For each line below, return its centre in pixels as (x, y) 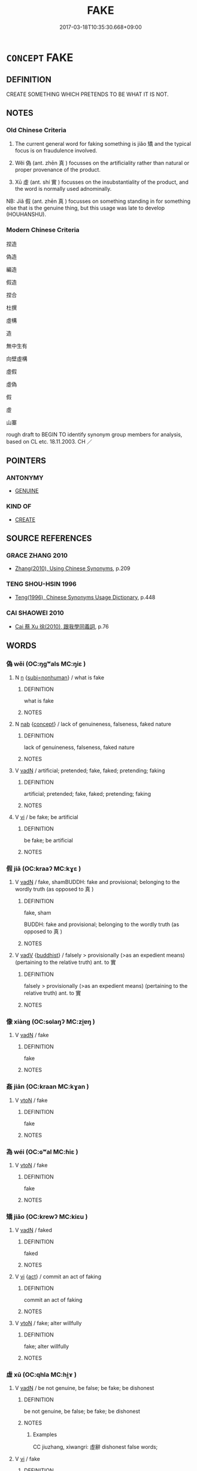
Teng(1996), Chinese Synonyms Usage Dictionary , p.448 (85, 597)
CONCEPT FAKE (40, 57)
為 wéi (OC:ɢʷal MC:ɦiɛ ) (42, 1152)
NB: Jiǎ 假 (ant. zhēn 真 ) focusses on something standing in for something (98, 201)
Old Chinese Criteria (37, 130)
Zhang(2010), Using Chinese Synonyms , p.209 (72, 568)
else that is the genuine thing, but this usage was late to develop (86, 208)
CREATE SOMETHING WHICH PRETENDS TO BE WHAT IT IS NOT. (87, 94)
